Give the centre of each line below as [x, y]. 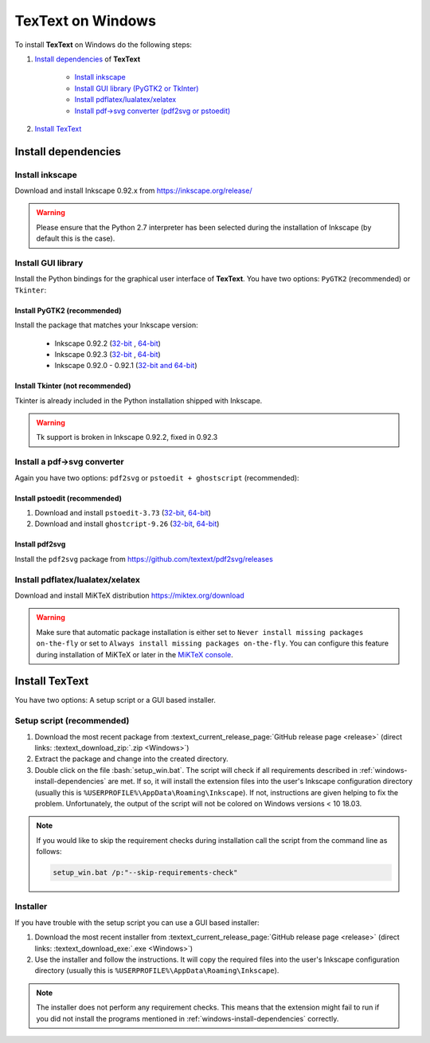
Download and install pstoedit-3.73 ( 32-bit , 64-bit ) [123, 513]
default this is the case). [76, 238]
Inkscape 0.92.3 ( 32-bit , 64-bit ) [107, 354]
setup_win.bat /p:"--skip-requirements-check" [145, 873]
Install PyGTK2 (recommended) [68, 310]
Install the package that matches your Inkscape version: [106, 325]
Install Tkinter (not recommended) [73, 386]
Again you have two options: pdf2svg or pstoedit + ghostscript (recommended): [157, 477]
